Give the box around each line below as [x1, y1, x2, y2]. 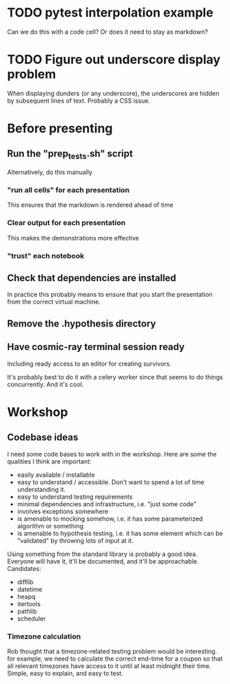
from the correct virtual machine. [7, 298, 101, 306]
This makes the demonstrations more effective [7, 234, 139, 242]
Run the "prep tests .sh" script [7, 148, 133, 161]
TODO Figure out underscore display [7, 52, 221, 68]
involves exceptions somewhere [17, 507, 109, 515]
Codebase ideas [7, 432, 79, 444]
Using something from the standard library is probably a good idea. [7, 550, 198, 558]
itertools [17, 599, 41, 608]
